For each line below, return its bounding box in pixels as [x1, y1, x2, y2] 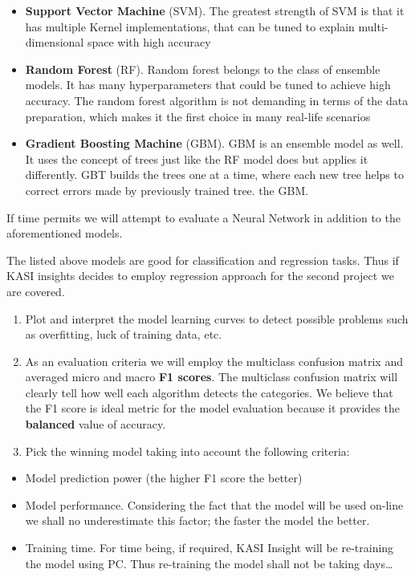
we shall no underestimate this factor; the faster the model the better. [25, 512, 370, 529]
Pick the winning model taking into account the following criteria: [25, 442, 350, 459]
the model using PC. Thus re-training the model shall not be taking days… [25, 555, 393, 571]
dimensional [25, 34, 84, 51]
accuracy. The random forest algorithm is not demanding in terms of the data [25, 91, 409, 108]
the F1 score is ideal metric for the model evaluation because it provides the [25, 400, 400, 416]
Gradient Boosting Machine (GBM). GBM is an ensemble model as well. [25, 135, 404, 152]
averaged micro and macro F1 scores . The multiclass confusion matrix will [25, 368, 398, 385]
